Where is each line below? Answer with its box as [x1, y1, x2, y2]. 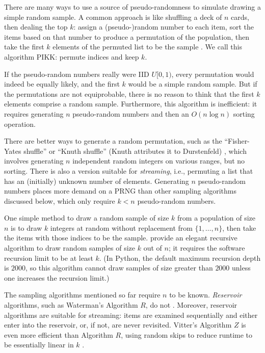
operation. [4, 118, 36, 129]
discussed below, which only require [4, 195, 115, 206]
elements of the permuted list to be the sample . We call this [52, 41, 242, 52]
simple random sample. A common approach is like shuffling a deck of [4, 11, 222, 22]
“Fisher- [224, 135, 250, 146]
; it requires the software [168, 242, 245, 253]
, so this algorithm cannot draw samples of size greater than [25, 262, 213, 273]
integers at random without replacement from [50, 222, 193, 233]
